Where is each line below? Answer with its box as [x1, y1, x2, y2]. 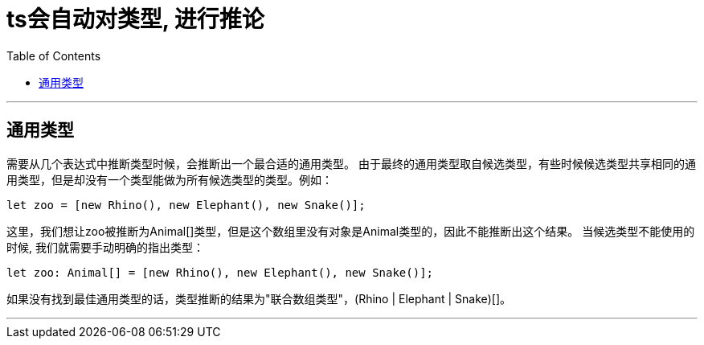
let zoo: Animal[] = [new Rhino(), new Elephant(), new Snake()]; [6, 265, 434, 279]
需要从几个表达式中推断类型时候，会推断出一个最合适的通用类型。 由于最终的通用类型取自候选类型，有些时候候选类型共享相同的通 [6, 156, 696, 170]
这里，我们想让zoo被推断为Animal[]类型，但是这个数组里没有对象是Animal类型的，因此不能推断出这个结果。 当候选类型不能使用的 [6, 224, 695, 238]
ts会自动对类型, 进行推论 [6, 6, 264, 33]
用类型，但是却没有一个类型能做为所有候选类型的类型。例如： [6, 172, 333, 187]
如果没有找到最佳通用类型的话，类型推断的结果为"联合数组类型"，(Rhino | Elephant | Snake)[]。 [6, 291, 512, 306]
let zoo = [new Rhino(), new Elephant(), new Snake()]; [6, 198, 366, 212]
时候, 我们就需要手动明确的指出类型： [6, 240, 204, 254]
